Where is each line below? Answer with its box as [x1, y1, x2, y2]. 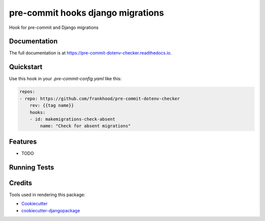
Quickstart [9, 63, 43, 71]
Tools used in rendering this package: [9, 192, 85, 197]
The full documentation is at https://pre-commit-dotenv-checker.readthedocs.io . [9, 50, 172, 56]
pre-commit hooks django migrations [9, 7, 164, 18]
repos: [19, 89, 35, 95]
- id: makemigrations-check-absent [29, 116, 115, 122]
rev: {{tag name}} [29, 103, 74, 108]
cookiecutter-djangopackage [21, 207, 80, 213]
